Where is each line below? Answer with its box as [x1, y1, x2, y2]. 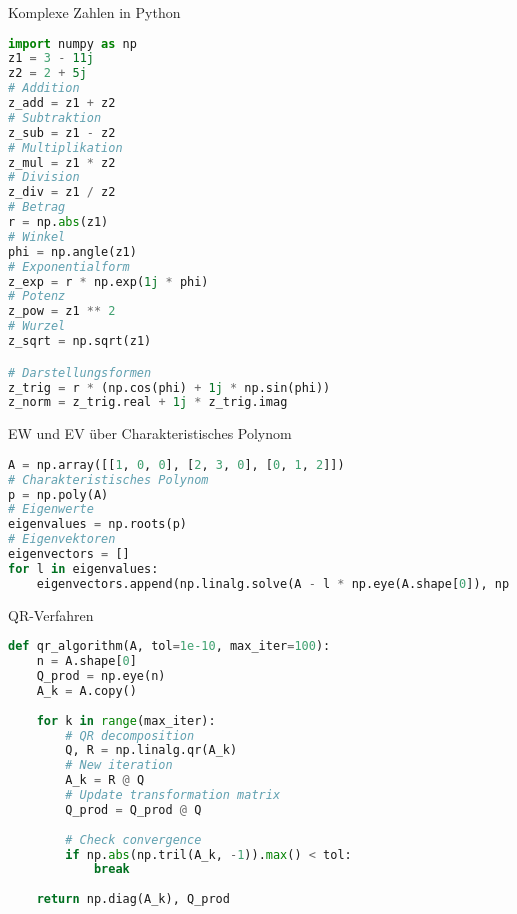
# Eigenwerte [8, 502, 94, 517]
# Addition [8, 81, 80, 96]
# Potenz [8, 289, 66, 304]
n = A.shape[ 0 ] [36, 654, 137, 669]
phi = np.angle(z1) [8, 244, 137, 259]
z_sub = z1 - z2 [8, 125, 116, 140]
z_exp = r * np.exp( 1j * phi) [8, 274, 209, 289]
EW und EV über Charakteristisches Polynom [8, 423, 292, 444]
